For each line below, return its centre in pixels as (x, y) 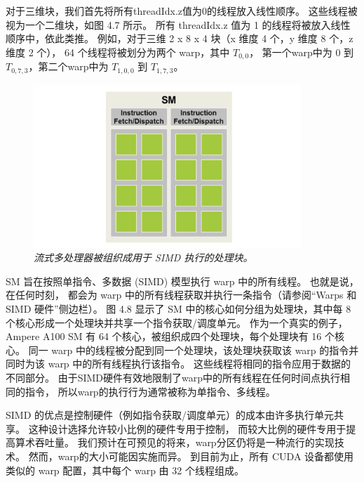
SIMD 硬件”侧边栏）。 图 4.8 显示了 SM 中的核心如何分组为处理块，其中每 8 (178, 308)
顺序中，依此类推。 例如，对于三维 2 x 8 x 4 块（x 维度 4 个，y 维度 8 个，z (180, 38)
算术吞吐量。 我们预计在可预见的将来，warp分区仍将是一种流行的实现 (175, 442)
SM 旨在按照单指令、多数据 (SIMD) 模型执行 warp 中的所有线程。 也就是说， (182, 281)
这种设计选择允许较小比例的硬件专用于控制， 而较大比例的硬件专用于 (187, 428)
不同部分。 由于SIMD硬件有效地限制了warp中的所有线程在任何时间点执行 (173, 377)
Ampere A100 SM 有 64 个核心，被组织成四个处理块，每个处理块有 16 (164, 336)
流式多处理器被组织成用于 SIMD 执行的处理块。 (143, 258)
